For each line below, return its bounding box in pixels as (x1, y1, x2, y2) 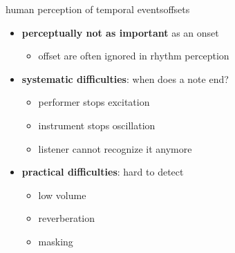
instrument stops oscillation (38, 118, 156, 132)
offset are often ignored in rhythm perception (38, 48, 229, 63)
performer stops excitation (38, 95, 150, 109)
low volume (38, 187, 86, 202)
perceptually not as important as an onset (21, 25, 219, 39)
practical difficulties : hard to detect (21, 165, 184, 179)
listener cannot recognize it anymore (38, 141, 192, 156)
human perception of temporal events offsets (6, 2, 190, 16)
